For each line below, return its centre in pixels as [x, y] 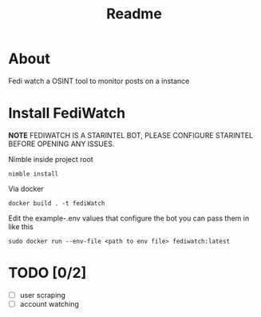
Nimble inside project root [51, 159]
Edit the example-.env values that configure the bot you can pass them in [129, 218]
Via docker [26, 188]
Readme [134, 14]
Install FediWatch [67, 113]
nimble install [34, 174]
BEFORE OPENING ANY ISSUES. [61, 144]
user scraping [43, 295]
